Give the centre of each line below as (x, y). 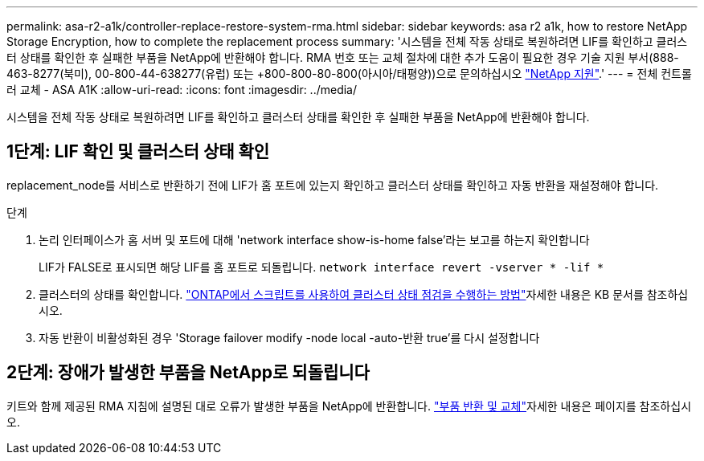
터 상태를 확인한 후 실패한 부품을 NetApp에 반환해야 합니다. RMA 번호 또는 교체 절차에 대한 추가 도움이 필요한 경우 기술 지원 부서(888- (343, 57)
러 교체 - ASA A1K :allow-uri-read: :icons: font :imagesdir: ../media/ (182, 90)
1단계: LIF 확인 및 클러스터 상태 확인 (138, 152)
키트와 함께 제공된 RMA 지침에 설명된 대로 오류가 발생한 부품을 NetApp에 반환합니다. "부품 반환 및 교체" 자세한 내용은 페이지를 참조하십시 (349, 406)
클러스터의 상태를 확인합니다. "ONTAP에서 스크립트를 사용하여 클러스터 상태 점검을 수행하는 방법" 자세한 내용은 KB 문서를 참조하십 (364, 294)
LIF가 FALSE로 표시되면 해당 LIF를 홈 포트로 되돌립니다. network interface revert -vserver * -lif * (321, 267)
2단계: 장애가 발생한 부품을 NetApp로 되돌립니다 (188, 373)
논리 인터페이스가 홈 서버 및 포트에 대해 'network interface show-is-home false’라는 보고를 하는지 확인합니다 (314, 239)
